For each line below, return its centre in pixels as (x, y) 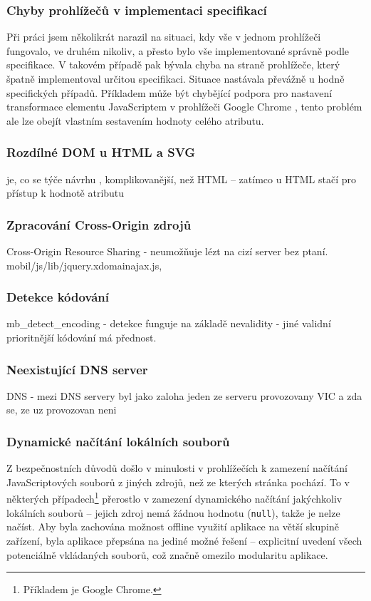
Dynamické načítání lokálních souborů (118, 441)
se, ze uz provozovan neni (62, 410)
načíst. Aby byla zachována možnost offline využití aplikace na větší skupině (173, 526)
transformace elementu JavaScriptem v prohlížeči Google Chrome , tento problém (184, 107)
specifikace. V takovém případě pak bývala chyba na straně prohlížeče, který (173, 65)
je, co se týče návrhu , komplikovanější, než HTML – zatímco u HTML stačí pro (182, 179)
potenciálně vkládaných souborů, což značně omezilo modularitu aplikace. (167, 554)
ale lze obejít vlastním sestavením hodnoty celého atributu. (135, 120)
